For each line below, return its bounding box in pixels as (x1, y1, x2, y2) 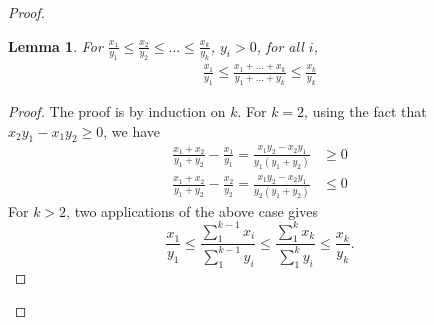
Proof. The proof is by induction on (8, 100, 226, 121)
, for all (256, 35, 304, 56)
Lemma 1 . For (8, 35, 103, 56)
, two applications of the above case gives (66, 200, 318, 221)
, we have (103, 120, 161, 141)
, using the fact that (304, 100, 427, 121)
